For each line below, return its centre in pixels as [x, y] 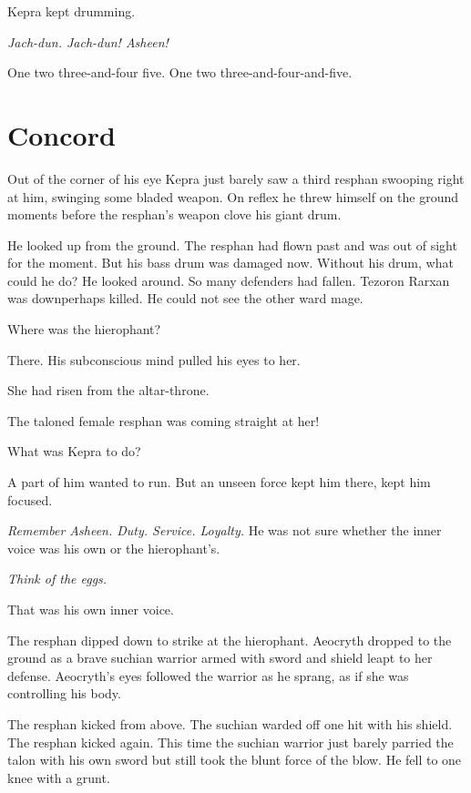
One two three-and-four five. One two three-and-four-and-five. [180, 72]
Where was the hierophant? [84, 329]
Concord [61, 134]
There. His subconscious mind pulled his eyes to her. [154, 359]
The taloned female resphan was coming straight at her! [164, 420]
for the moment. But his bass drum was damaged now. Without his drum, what [230, 263]
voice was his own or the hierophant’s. [114, 548]
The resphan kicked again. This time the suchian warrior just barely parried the [230, 742]
